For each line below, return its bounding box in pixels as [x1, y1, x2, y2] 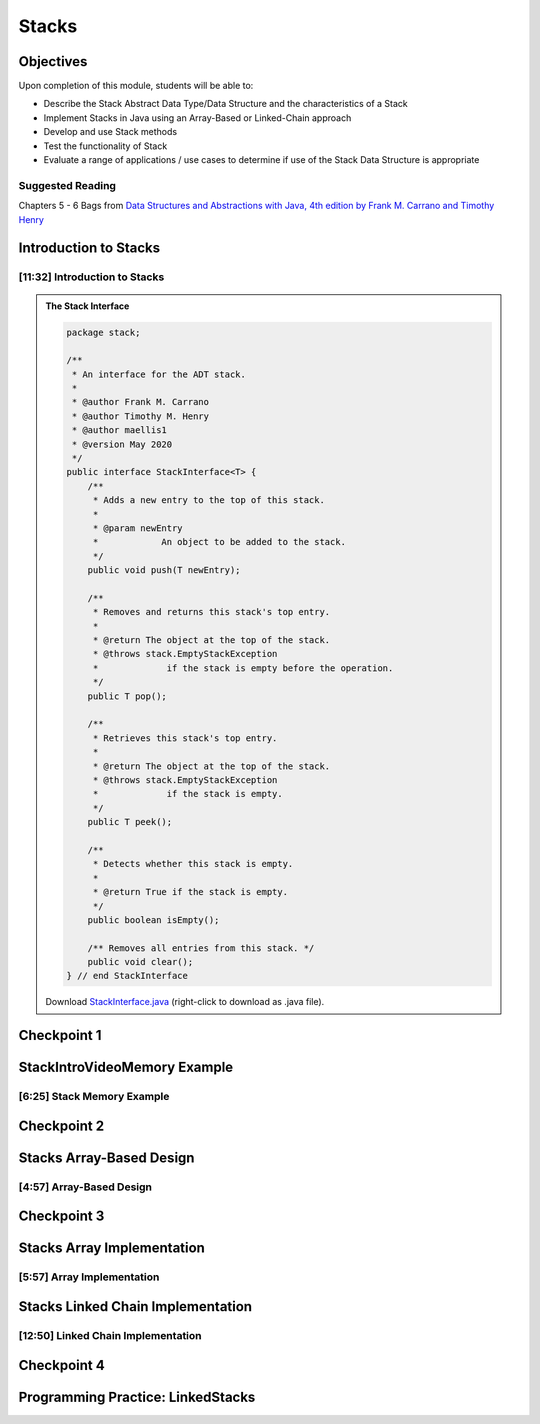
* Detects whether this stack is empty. [92, 858, 294, 870]
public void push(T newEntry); [87, 565, 241, 576]
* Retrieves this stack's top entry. [92, 732, 278, 744]
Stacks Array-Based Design [18, 1149, 195, 1166]
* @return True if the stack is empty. [92, 886, 289, 898]
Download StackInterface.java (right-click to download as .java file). [45, 996, 325, 1008]
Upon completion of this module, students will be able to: [18, 80, 254, 92]
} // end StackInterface [66, 970, 189, 982]
